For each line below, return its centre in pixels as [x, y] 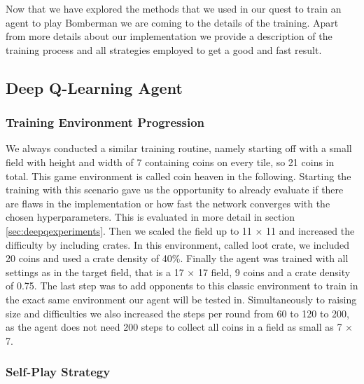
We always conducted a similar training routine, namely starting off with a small [179, 148]
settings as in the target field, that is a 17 [95, 272]
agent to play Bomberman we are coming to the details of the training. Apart [172, 22]
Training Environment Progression [105, 122]
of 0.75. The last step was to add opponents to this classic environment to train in [182, 286]
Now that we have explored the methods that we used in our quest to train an [174, 8]
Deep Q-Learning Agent [94, 87]
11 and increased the [310, 230]
